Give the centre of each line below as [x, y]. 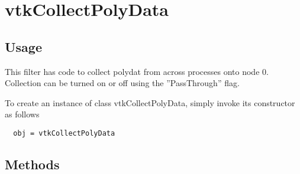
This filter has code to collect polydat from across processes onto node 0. [137, 71]
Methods [32, 164]
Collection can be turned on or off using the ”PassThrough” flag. [122, 83]
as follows [22, 114]
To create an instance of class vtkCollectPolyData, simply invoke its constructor [150, 102]
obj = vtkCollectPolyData [64, 133]
